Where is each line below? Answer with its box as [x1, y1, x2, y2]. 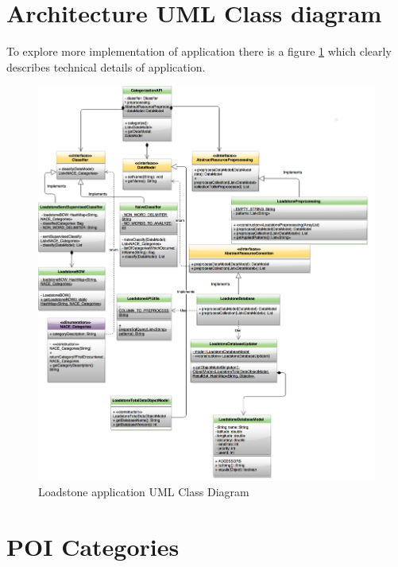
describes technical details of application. [6, 58, 206, 75]
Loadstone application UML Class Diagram [38, 484, 249, 500]
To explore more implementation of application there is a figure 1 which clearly [6, 43, 392, 60]
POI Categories [6, 530, 180, 562]
